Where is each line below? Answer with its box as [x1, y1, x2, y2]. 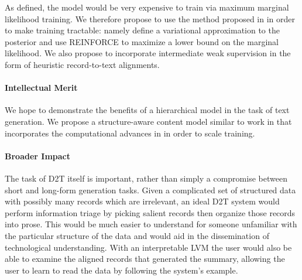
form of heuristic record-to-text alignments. [5, 58, 160, 70]
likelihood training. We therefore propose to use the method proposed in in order [5, 12, 296, 25]
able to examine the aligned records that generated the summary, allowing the [5, 252, 285, 265]
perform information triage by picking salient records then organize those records [5, 206, 296, 218]
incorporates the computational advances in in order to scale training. [5, 127, 255, 139]
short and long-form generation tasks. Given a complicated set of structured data [5, 183, 296, 196]
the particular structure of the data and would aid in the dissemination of [5, 229, 269, 241]
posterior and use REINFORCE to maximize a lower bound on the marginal [5, 35, 279, 47]
